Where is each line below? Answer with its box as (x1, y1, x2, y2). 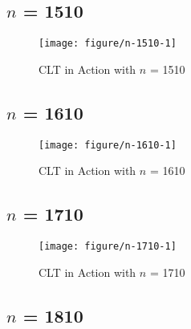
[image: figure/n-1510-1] (39, 38, 177, 50)
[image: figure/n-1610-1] (39, 139, 177, 151)
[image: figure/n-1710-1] (39, 241, 177, 253)
